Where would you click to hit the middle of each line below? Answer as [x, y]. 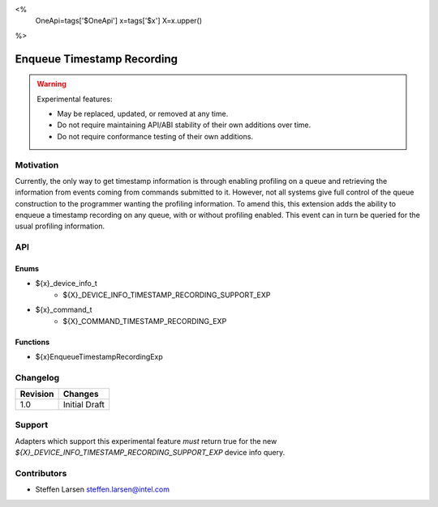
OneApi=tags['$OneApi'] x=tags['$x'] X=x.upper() [119, 21]
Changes [81, 394]
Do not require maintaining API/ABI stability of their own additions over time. [184, 125]
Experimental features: [75, 99]
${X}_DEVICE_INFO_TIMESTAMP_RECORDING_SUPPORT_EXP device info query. [150, 453]
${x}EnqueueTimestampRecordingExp [99, 356]
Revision [37, 394]
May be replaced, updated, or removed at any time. [143, 113]
